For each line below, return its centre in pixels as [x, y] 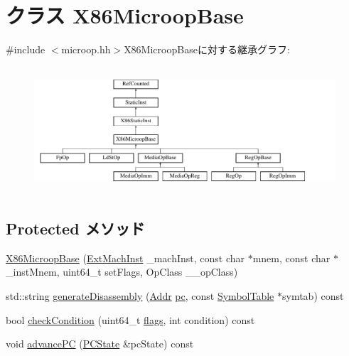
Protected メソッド [75, 228]
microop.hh [86, 49]
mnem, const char [291, 258]
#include [26, 49]
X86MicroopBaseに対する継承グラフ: [207, 49]
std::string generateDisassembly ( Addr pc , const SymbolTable [140, 296]
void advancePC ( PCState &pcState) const [100, 344]
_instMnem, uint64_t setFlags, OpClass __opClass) [122, 272]
